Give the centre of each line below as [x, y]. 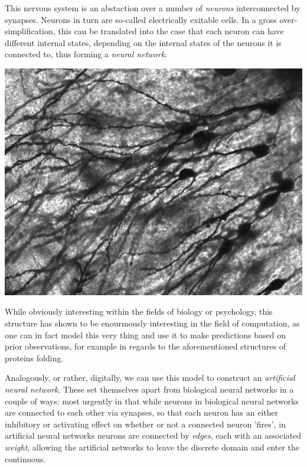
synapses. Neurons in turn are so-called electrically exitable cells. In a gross [141, 19]
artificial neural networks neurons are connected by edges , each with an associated [153, 435]
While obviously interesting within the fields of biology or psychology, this [139, 311]
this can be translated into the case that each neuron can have [171, 31]
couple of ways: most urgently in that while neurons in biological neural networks [152, 401]
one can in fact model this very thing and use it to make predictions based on [145, 334]
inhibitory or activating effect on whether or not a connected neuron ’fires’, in [145, 424]
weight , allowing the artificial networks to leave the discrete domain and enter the [152, 447]
